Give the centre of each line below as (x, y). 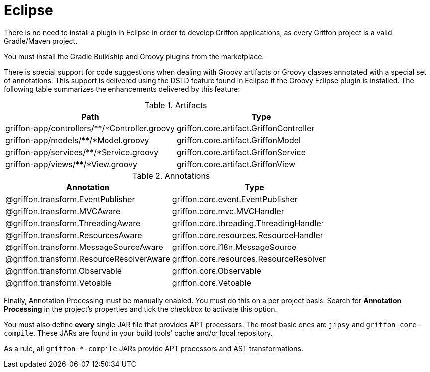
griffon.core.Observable (216, 271)
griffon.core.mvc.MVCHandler (228, 211)
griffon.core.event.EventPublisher (235, 199)
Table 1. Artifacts (176, 105)
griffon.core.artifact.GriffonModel (239, 140)
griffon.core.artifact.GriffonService (241, 152)
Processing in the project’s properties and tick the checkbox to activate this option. (141, 309)
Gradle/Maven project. (41, 41)
